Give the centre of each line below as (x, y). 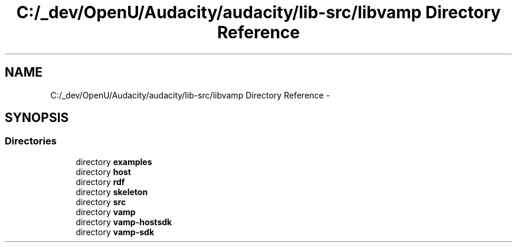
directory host (103, 172)
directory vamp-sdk (115, 232)
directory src (101, 202)
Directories (31, 141)
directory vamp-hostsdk (124, 222)
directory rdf (100, 182)
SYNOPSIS (37, 118)
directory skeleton (112, 192)
